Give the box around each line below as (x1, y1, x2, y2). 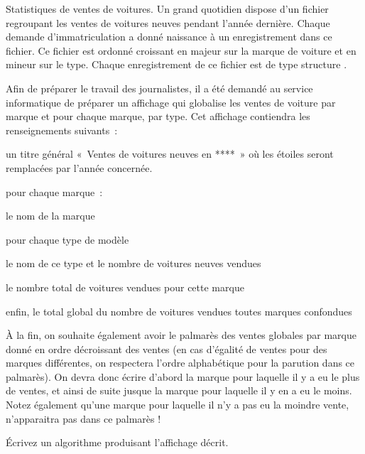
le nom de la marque (6, 208, 95, 223)
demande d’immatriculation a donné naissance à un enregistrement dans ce (6, 29, 332, 44)
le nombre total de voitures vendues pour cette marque (6, 279, 244, 294)
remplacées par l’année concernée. (6, 160, 153, 175)
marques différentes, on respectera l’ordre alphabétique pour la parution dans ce (6, 355, 355, 370)
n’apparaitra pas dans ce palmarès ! (6, 411, 161, 426)
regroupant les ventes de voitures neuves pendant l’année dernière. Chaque (6, 15, 330, 30)
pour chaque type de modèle (6, 232, 129, 247)
